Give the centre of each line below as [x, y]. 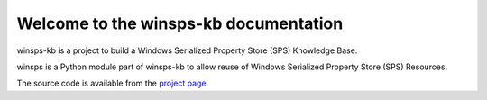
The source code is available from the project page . [113, 83]
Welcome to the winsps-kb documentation [180, 23]
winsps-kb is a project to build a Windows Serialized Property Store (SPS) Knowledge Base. [187, 50]
